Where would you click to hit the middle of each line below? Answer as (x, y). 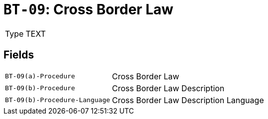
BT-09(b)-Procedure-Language (58, 100)
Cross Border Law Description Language (188, 100)
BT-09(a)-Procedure (40, 76)
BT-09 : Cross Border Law (89, 9)
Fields (19, 55)
